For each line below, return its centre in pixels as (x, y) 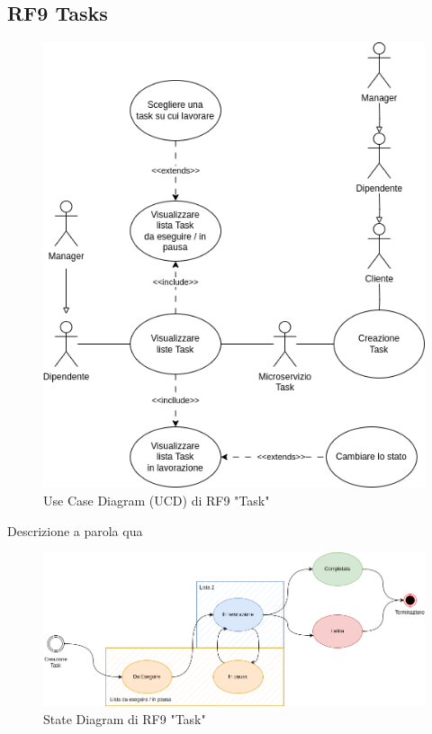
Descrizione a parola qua (75, 530)
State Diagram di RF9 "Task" (125, 718)
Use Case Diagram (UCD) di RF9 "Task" (157, 501)
